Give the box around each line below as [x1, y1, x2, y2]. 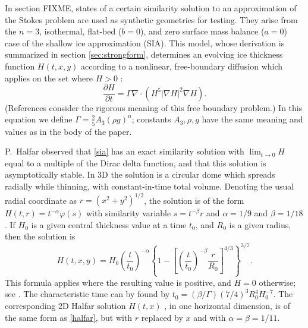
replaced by [141, 311, 183, 323]
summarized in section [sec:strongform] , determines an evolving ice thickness [5, 48, 283, 61]
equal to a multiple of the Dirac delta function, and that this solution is [5, 156, 266, 169]
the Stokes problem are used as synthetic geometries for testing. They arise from [5, 13, 298, 26]
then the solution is [5, 230, 76, 242]
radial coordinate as [5, 194, 77, 206]
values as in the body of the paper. [5, 125, 132, 137]
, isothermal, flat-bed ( [39, 25, 122, 37]
